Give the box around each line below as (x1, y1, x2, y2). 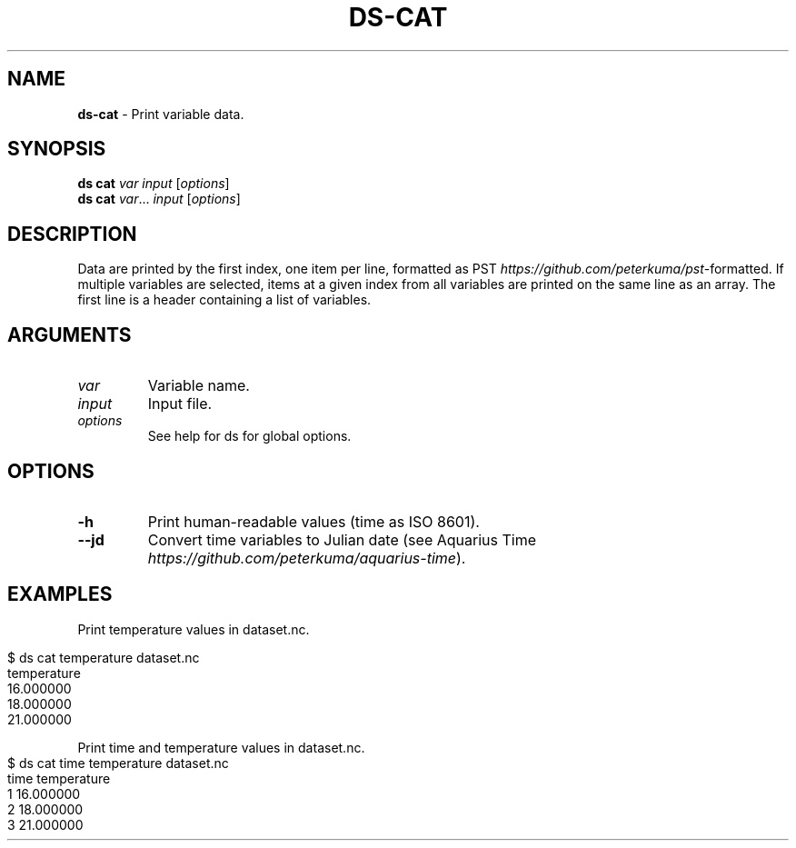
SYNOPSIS (7, 137, 106, 161)
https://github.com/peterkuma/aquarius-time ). (147, 548, 466, 567)
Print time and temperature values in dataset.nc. (77, 739, 365, 755)
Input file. (147, 394, 213, 414)
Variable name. (147, 376, 250, 395)
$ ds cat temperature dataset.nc (7, 649, 200, 665)
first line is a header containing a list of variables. (77, 292, 372, 308)
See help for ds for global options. (147, 428, 352, 444)
